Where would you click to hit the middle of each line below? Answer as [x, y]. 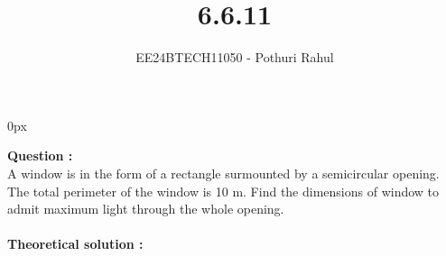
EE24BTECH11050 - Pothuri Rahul [235, 57]
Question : [40, 155]
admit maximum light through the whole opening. [146, 209]
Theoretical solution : [75, 244]
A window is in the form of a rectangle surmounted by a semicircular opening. [223, 173]
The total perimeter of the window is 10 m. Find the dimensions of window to [223, 191]
